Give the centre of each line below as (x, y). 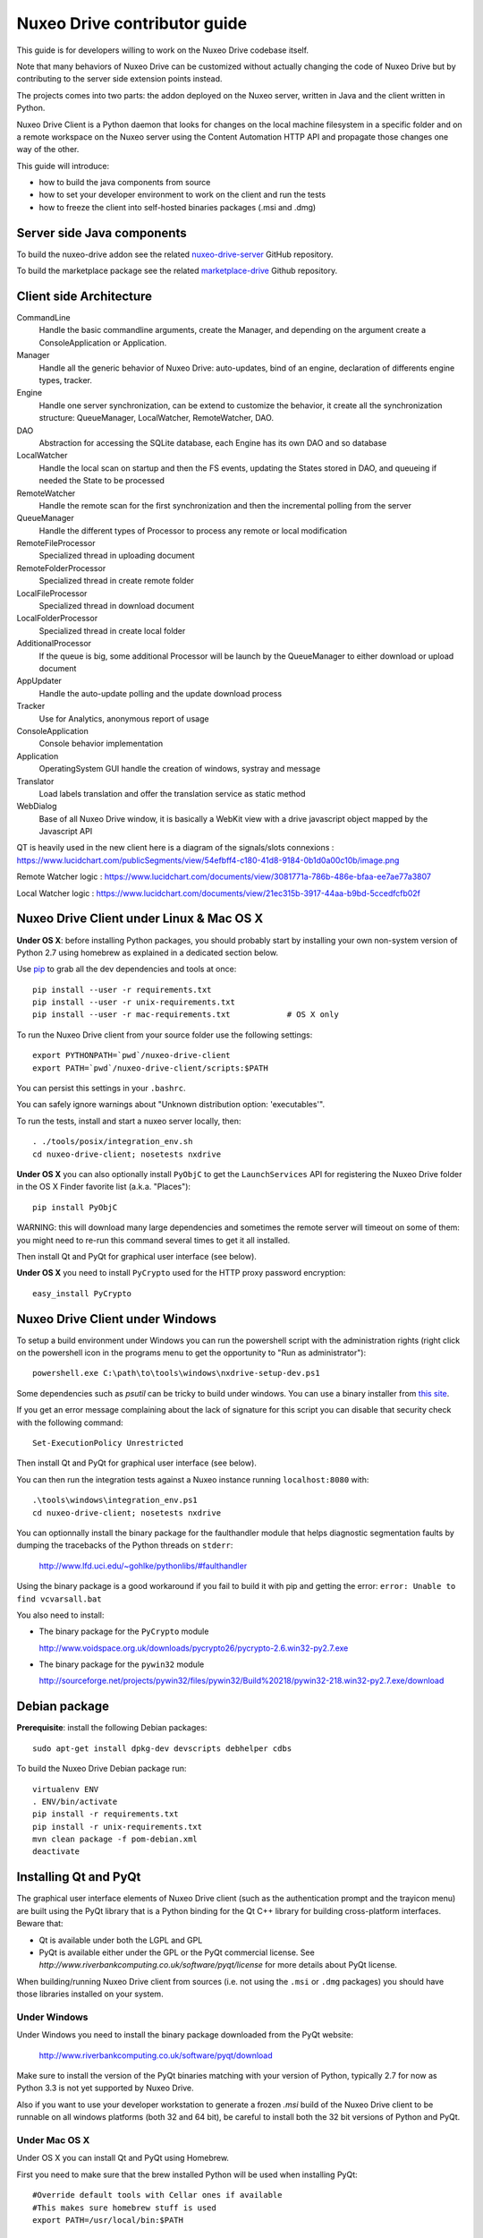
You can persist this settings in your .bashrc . (101, 1089)
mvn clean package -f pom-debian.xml (115, 1839)
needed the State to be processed (102, 481)
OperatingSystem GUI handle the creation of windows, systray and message (180, 769)
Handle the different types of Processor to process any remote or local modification (193, 530)
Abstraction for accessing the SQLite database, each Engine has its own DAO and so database (213, 442)
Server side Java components (102, 233)
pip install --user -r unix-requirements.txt (134, 1002)
